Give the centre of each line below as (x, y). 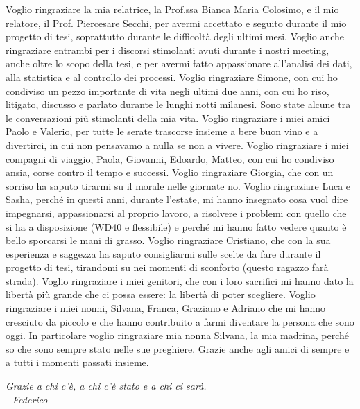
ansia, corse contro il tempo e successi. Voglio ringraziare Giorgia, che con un (170, 172)
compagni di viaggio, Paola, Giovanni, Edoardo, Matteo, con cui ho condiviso (170, 158)
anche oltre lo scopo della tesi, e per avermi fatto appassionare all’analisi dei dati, (179, 63)
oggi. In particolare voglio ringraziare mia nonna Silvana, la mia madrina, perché (177, 335)
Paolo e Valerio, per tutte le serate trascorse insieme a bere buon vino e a (162, 131)
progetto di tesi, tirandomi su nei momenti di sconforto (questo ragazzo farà (167, 267)
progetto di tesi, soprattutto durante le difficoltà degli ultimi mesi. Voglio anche (175, 36)
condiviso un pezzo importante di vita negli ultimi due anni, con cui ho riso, (168, 90)
